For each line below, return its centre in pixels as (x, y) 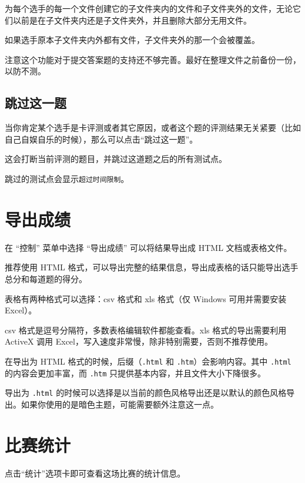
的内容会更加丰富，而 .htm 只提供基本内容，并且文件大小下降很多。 (135, 373)
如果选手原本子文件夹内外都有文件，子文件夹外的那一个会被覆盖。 (132, 40)
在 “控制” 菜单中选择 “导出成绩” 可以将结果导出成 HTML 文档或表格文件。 (148, 247)
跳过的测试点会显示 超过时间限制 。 (67, 178)
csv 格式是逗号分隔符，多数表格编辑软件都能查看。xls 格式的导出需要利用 (146, 330)
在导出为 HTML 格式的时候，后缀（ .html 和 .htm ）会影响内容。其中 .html (148, 361)
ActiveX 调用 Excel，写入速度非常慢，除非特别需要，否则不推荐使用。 (139, 341)
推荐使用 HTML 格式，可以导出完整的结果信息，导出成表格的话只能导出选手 (152, 267)
